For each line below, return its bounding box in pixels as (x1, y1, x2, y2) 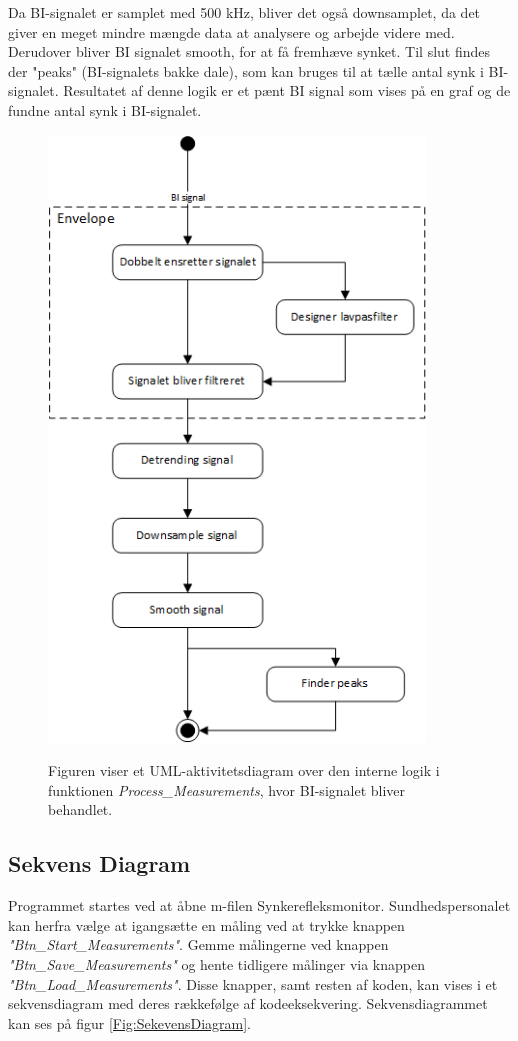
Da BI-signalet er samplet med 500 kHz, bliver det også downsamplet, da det (8, 2, 481, 22)
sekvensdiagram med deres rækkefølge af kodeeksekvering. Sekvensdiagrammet (8, 993, 488, 1014)
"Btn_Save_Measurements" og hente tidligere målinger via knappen (8, 953, 425, 974)
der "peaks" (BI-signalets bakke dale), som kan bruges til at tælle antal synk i (8, 60, 484, 81)
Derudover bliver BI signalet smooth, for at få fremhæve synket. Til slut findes (8, 41, 491, 62)
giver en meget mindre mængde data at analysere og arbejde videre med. (8, 21, 455, 42)
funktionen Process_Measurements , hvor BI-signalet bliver (48, 779, 406, 800)
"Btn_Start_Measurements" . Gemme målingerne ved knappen (8, 934, 389, 955)
